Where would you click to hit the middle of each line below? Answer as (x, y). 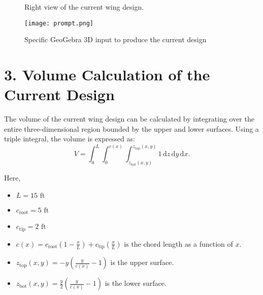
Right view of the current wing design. (84, 7)
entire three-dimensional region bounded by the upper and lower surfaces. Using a (131, 128)
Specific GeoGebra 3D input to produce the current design (116, 39)
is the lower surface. (136, 283)
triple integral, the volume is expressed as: (70, 139)
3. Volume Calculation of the (107, 75)
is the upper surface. (142, 262)
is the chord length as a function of (178, 243)
